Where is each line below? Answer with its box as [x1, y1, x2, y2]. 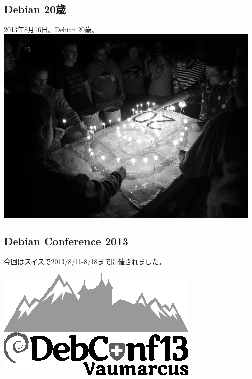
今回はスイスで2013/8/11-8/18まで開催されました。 [4, 256, 166, 266]
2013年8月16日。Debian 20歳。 [4, 24, 99, 34]
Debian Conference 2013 [4, 233, 128, 248]
